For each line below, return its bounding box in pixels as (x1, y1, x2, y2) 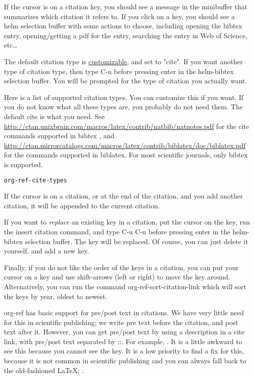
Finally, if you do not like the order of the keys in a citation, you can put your (4, 262, 239, 272)
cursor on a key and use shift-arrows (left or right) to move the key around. (4, 272, 231, 282)
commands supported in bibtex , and (4, 130, 115, 141)
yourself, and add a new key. (4, 246, 89, 256)
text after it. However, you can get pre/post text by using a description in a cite (4, 327, 245, 337)
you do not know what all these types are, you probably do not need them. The (4, 101, 243, 112)
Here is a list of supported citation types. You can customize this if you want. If (4, 92, 244, 102)
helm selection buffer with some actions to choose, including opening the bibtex (4, 21, 242, 31)
